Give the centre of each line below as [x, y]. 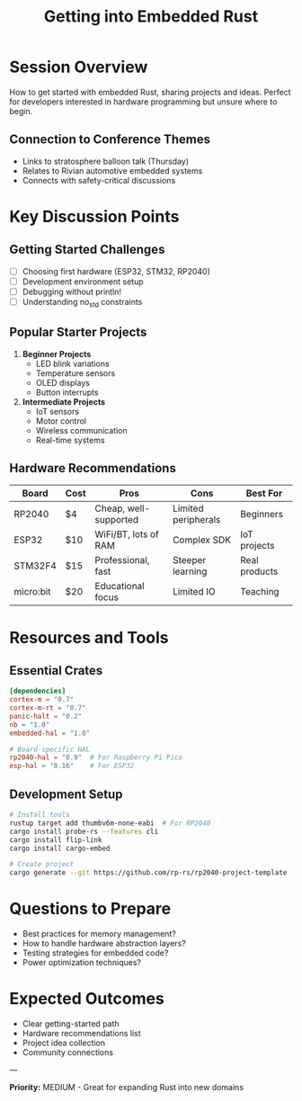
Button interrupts [67, 392]
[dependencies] [38, 691]
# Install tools [40, 815]
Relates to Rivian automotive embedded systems [112, 170]
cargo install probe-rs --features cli [84, 831]
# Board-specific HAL [50, 749]
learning [190, 571]
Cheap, [110, 508]
